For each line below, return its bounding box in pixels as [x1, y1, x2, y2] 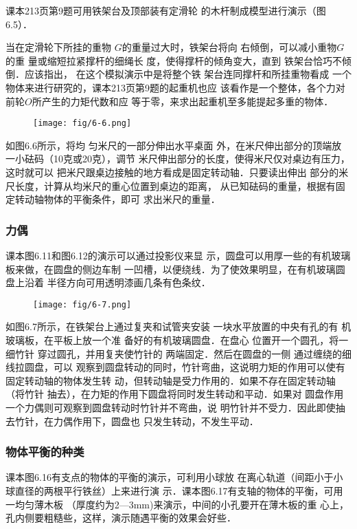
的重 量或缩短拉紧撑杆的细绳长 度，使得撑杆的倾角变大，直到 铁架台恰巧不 [5, 53, 342, 67]
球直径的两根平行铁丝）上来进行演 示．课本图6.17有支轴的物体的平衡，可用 [5, 484, 343, 497]
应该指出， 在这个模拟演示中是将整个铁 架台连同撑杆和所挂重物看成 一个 [24, 67, 352, 81]
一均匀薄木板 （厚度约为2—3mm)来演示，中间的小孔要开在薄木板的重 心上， [5, 497, 349, 511]
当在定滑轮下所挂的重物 [5, 40, 111, 54]
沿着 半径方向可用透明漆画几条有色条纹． [24, 275, 211, 290]
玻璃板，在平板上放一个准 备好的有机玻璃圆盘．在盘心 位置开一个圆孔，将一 [5, 333, 349, 347]
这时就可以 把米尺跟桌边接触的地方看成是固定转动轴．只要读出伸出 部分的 [5, 165, 339, 179]
